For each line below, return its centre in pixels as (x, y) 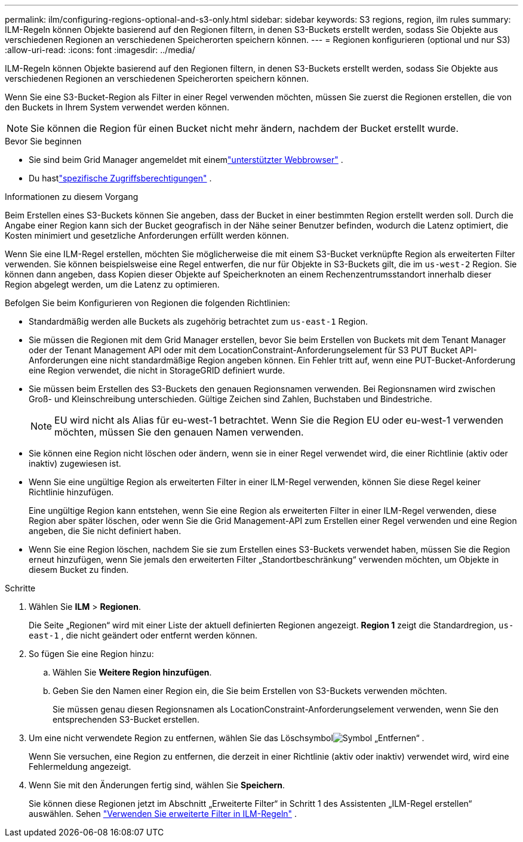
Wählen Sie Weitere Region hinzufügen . (132, 672)
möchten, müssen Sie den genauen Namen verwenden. (179, 432)
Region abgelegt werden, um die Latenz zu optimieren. (112, 284)
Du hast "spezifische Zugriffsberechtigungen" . (120, 178)
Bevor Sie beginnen (43, 141)
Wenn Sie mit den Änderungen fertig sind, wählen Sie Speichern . (157, 785)
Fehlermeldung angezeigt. (80, 767)
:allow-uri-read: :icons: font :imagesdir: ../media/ (100, 50)
